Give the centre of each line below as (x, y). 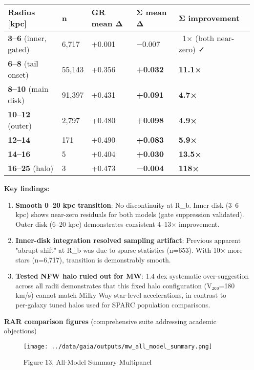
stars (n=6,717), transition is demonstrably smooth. (93, 259)
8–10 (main (28, 89)
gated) (19, 49)
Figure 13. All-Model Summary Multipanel (88, 362)
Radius (21, 12)
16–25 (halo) (31, 168)
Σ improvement (209, 18)
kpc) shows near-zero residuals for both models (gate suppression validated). (130, 214)
